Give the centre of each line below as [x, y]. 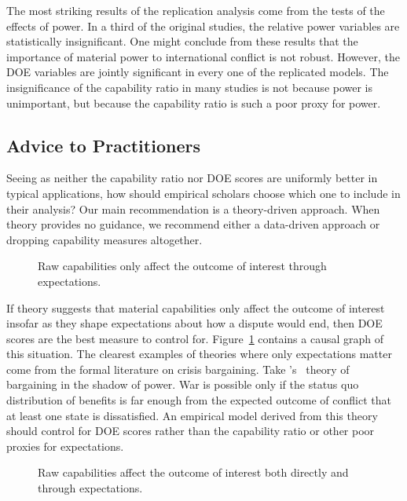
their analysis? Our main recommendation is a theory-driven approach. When [193, 208]
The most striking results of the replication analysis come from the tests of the [196, 10]
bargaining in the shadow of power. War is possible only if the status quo [183, 384]
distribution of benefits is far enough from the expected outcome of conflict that [199, 400]
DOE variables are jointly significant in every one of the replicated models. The [198, 72]
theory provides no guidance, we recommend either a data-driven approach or [193, 224]
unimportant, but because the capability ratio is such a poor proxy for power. [194, 102]
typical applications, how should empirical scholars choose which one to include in [203, 193]
